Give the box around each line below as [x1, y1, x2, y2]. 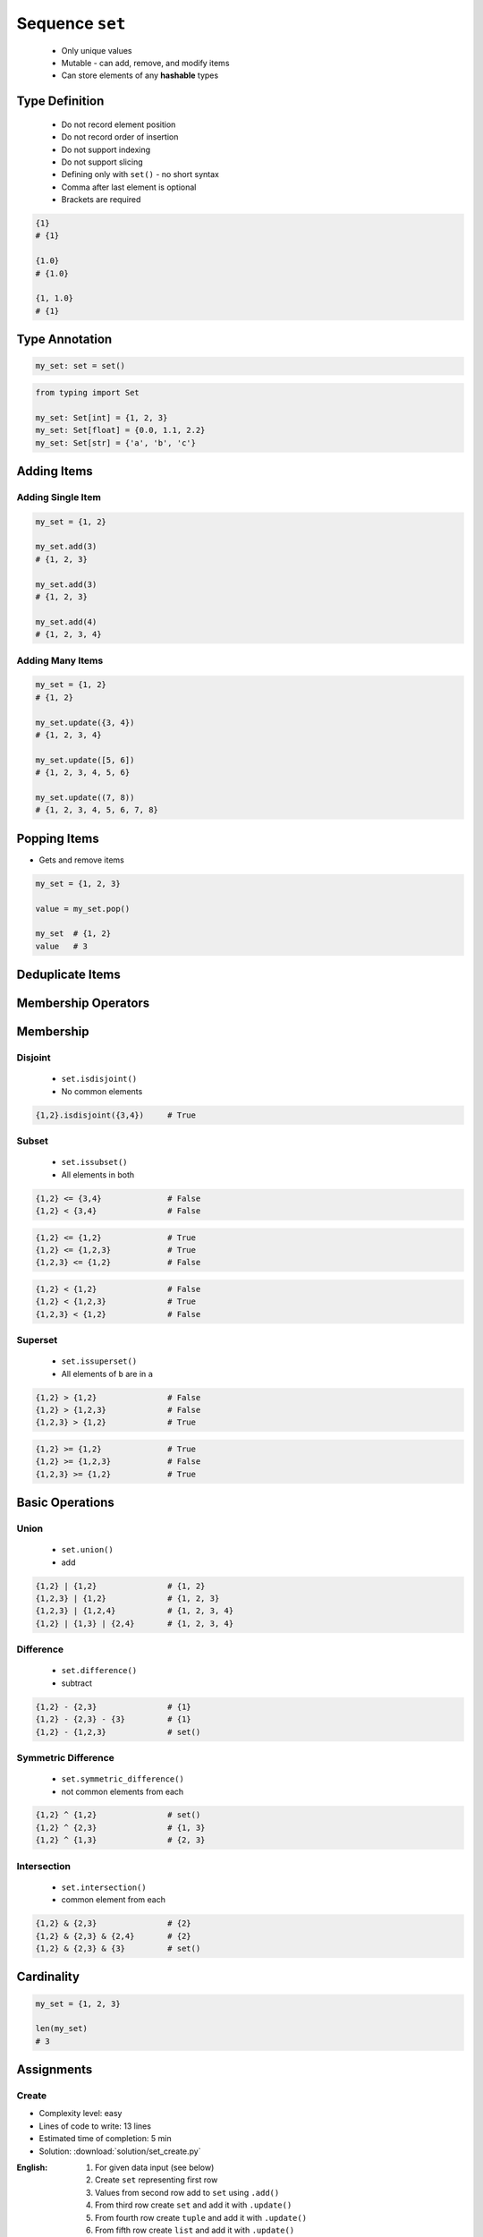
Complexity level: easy [38, 2108, 123, 2119]
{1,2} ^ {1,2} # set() [35, 1810, 201, 1820]
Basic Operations [16, 1495, 115, 1510]
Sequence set [16, 13, 126, 33]
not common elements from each [61, 1786, 184, 1797]
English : [16, 2162, 48, 2173]
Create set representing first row [95, 2174, 218, 2185]
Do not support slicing [61, 157, 143, 167]
